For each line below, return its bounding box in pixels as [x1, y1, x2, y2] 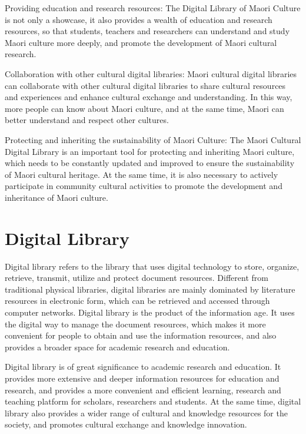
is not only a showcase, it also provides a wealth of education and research [5, 13, 272, 25]
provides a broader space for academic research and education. [5, 340, 230, 353]
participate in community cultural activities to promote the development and [5, 180, 282, 192]
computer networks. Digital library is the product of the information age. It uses [5, 306, 295, 318]
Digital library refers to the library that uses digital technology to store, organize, [5, 260, 300, 272]
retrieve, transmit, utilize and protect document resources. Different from [5, 271, 268, 284]
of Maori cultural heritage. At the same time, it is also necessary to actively [5, 168, 278, 180]
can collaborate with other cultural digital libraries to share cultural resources [5, 79, 286, 91]
